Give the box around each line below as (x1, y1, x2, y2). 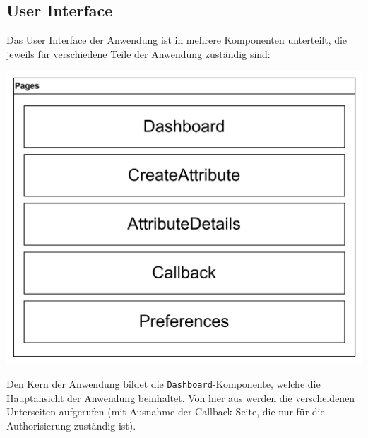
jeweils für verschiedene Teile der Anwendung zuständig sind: (6, 46, 271, 61)
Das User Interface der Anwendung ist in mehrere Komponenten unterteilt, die (6, 32, 348, 47)
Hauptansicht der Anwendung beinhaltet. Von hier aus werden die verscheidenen (6, 390, 355, 405)
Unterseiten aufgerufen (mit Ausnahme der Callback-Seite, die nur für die (6, 404, 325, 419)
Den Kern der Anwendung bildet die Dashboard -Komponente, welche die (6, 376, 321, 391)
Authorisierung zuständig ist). (6, 418, 136, 432)
